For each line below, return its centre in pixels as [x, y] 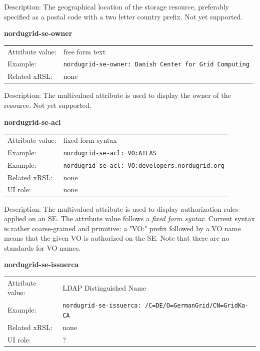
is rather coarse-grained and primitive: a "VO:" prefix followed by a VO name [122, 228]
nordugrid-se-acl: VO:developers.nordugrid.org [144, 166]
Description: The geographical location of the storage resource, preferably [116, 6]
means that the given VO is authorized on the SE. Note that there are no [117, 238]
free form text [84, 51]
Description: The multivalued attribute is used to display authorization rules [121, 208]
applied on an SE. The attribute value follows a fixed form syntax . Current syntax [129, 218]
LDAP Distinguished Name [104, 287]
